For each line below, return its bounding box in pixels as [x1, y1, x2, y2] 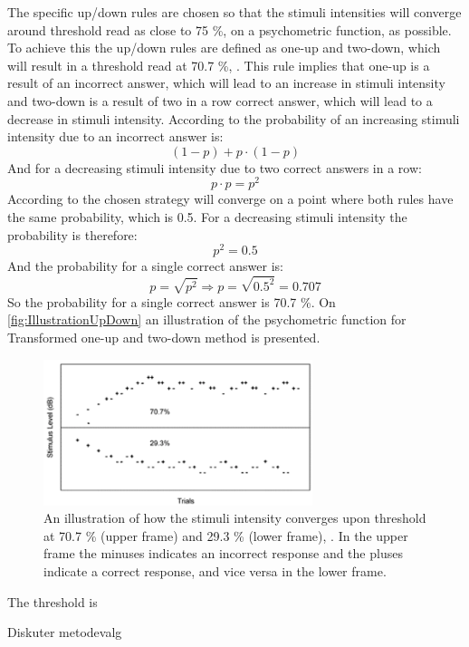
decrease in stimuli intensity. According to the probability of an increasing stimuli [7, 109, 460, 128]
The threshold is [7, 592, 98, 611]
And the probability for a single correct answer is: [7, 256, 283, 275]
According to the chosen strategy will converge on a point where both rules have [7, 189, 454, 208]
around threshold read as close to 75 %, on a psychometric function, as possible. [7, 20, 452, 39]
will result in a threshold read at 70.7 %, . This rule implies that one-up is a [7, 55, 430, 74]
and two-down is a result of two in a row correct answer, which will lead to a [7, 91, 433, 110]
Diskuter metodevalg [7, 623, 122, 642]
